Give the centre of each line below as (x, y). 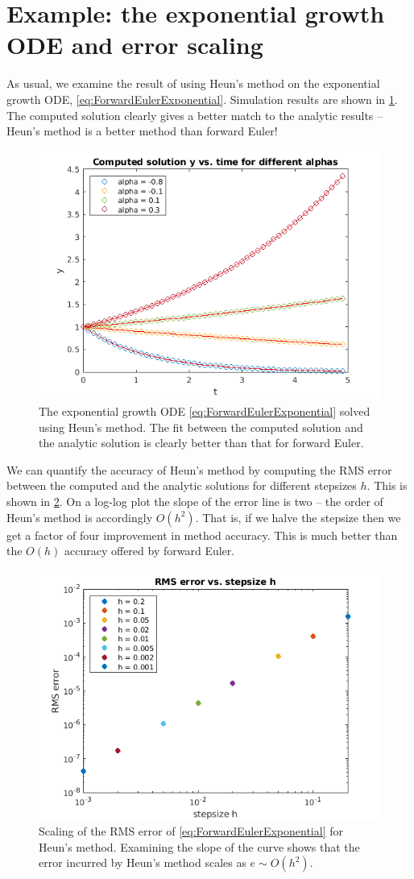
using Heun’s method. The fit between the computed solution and (201, 427)
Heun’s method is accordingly (80, 517)
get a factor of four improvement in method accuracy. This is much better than (202, 535)
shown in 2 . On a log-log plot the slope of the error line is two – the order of (195, 502)
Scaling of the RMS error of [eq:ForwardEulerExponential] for (191, 831)
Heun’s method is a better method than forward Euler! (142, 131)
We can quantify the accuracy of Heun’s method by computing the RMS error (199, 469)
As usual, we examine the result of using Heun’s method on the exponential (193, 83)
